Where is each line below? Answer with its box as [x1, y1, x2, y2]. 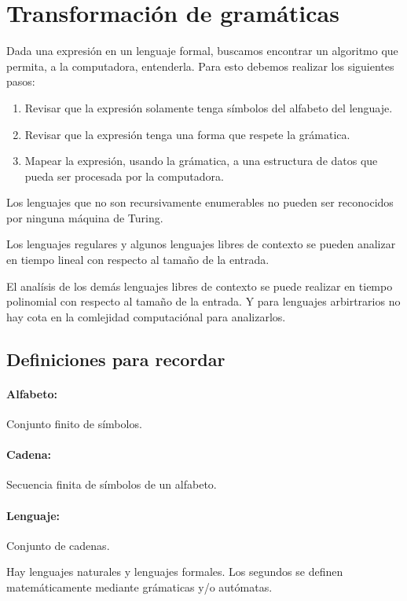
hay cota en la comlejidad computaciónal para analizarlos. [6, 308, 286, 324]
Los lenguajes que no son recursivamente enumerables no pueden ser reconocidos [6, 194, 394, 211]
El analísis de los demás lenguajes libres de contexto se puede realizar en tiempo [6, 277, 393, 294]
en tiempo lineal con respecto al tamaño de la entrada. [6, 251, 269, 268]
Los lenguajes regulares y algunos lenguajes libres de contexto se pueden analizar [6, 236, 396, 252]
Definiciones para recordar [6, 346, 225, 371]
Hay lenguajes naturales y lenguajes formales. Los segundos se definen [6, 563, 343, 580]
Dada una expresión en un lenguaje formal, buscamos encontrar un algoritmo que [6, 42, 398, 59]
